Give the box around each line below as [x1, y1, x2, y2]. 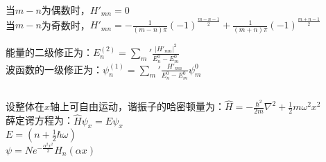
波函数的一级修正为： [6, 62, 103, 76]
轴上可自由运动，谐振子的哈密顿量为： [50, 99, 225, 114]
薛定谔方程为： [6, 113, 74, 127]
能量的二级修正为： [6, 45, 93, 60]
